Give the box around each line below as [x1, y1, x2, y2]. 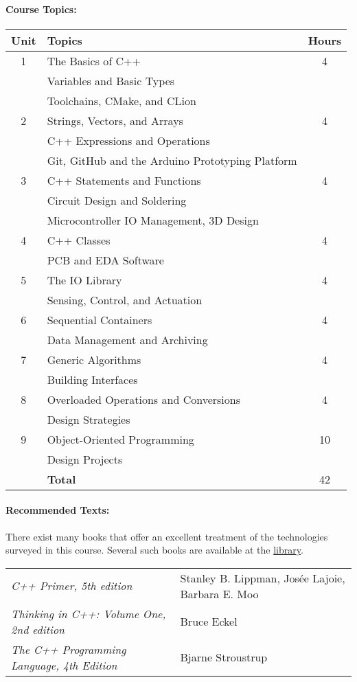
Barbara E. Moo [180, 585, 259, 602]
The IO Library [47, 271, 122, 288]
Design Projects [47, 451, 123, 467]
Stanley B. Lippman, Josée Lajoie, [180, 569, 345, 586]
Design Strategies [47, 411, 130, 427]
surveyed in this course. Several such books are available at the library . [5, 543, 303, 557]
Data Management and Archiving [47, 331, 208, 348]
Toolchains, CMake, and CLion [47, 92, 196, 109]
